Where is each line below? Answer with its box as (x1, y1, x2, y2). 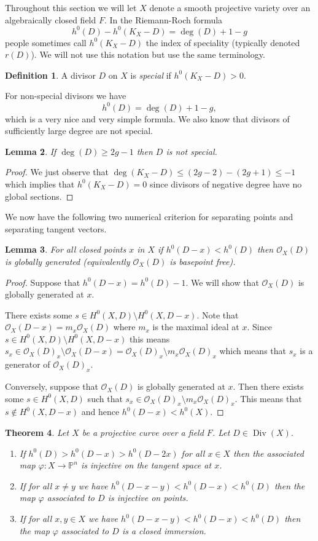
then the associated (233, 446, 304, 459)
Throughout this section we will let (5, 1, 137, 14)
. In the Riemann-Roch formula (104, 13, 223, 26)
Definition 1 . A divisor (5, 68, 96, 81)
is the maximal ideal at (152, 320, 239, 333)
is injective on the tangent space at (80, 459, 212, 472)
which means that (219, 344, 287, 357)
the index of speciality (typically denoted (145, 36, 300, 49)
